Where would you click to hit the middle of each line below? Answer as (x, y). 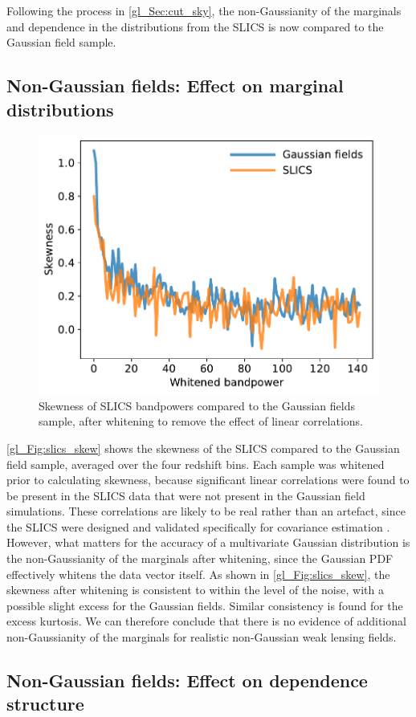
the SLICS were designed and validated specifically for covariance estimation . (198, 526)
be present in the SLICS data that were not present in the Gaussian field (186, 495)
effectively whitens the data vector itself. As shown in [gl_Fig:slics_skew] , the (198, 574)
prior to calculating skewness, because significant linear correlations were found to (208, 480)
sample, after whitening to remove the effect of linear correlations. (201, 421)
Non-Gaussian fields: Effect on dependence (187, 680)
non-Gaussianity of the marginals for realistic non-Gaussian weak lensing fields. (202, 637)
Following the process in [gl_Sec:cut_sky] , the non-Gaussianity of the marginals (204, 10)
